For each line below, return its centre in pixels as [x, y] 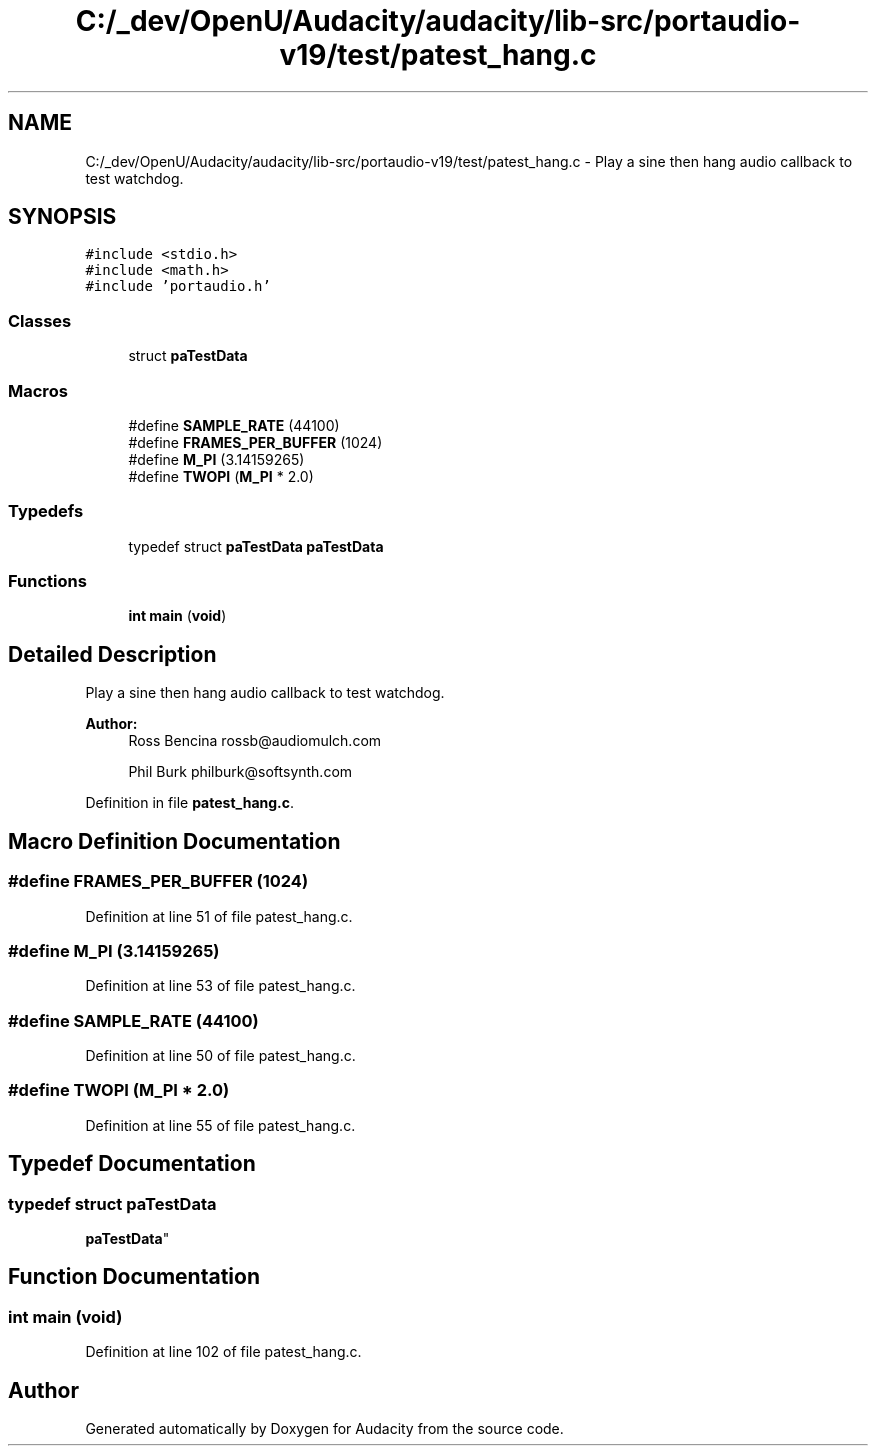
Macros [38, 390]
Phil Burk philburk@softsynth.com [240, 772]
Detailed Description [112, 654]
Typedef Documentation [132, 1164]
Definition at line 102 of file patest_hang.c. [223, 1352]
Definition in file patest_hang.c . [190, 803]
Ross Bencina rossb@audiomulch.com [255, 741]
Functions [47, 581]
